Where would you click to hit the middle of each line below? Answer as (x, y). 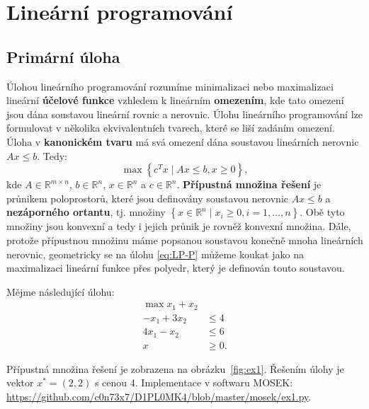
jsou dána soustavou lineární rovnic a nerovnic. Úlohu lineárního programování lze (184, 114)
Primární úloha (63, 56)
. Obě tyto (322, 212)
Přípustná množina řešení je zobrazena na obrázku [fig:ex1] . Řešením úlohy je (175, 368)
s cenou (111, 382)
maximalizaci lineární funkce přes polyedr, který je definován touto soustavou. (176, 268)
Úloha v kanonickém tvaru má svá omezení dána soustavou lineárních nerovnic (183, 141)
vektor (20, 382)
